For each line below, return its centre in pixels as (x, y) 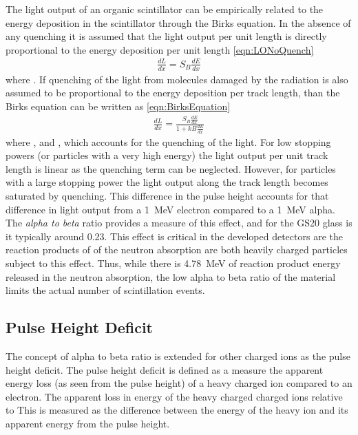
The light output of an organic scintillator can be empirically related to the (165, 9)
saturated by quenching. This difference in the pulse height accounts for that (167, 196)
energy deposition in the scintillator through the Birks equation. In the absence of (178, 22)
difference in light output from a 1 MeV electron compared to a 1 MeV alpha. (170, 209)
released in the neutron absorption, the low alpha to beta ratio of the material (171, 276)
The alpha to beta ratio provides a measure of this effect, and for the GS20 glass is (179, 223)
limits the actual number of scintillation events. (105, 290)
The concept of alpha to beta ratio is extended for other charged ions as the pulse (178, 356)
